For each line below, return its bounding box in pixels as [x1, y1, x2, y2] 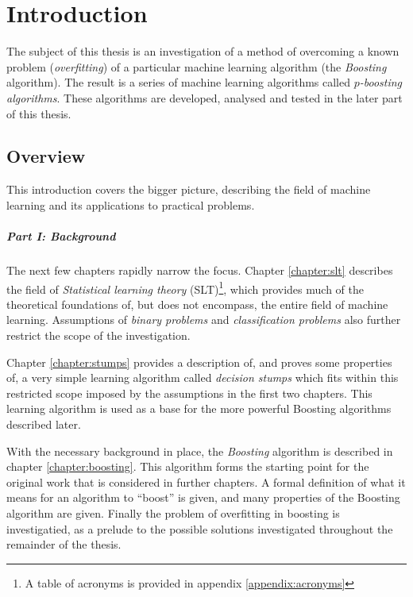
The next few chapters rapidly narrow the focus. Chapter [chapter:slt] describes [6, 262, 393, 279]
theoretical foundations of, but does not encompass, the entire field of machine [6, 295, 388, 312]
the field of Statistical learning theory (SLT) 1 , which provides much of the [6, 278, 364, 297]
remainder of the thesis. [6, 536, 122, 553]
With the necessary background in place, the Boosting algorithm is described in [6, 442, 393, 459]
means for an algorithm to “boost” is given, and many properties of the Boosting [6, 489, 400, 506]
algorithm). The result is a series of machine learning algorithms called [6, 74, 351, 91]
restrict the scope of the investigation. [6, 327, 191, 344]
